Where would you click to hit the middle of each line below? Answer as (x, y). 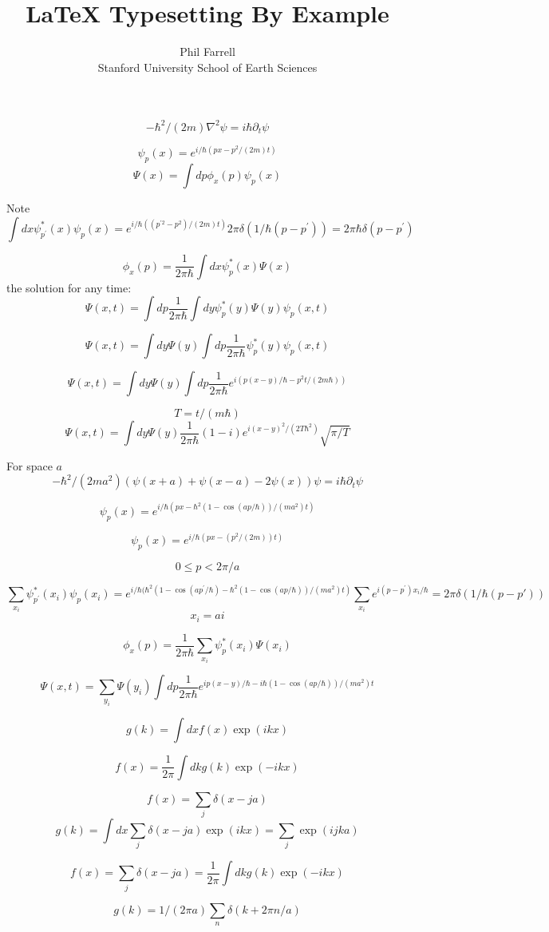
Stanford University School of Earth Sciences (207, 67)
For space (30, 465)
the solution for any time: (69, 287)
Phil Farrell (207, 52)
